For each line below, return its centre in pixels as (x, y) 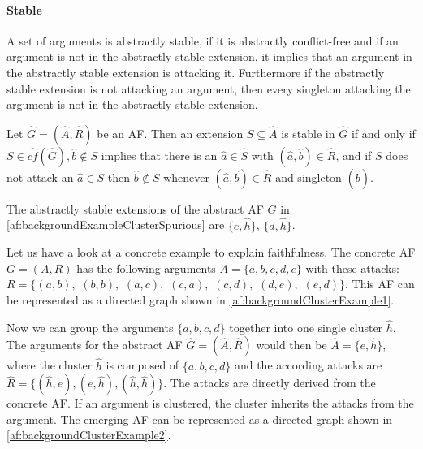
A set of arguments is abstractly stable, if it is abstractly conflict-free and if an (203, 40)
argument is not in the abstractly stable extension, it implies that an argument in (209, 56)
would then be (291, 345)
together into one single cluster (306, 327)
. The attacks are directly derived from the (270, 383)
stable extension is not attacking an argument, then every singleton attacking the (209, 88)
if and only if (383, 133)
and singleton (309, 177)
